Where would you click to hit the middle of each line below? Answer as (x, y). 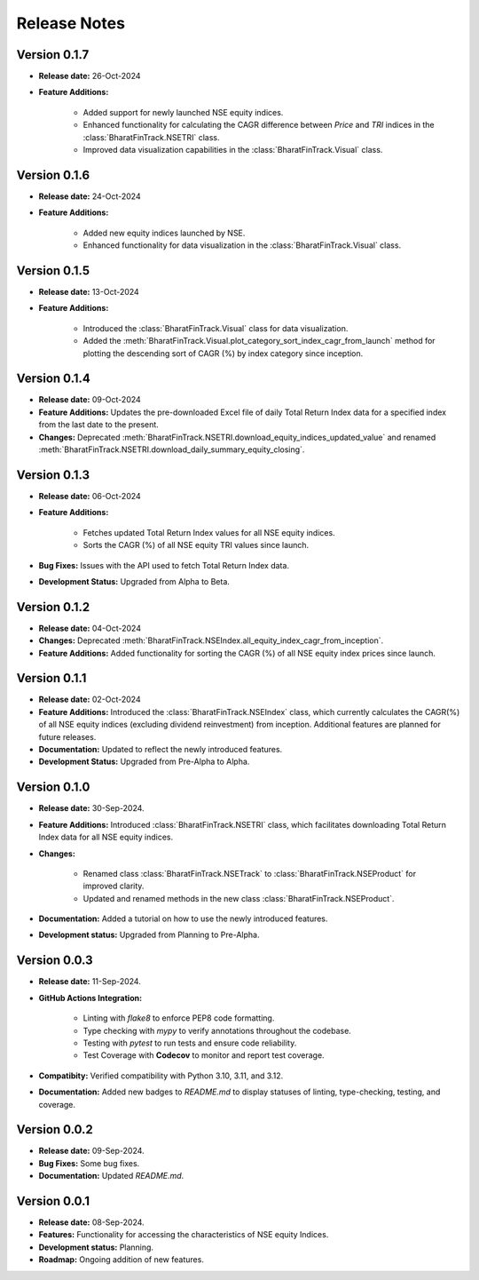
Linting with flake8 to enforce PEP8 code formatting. (179, 1018)
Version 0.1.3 (53, 475)
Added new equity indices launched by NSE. (164, 233)
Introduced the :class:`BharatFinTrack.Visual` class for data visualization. (216, 328)
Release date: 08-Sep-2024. (92, 1222)
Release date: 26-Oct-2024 (90, 76)
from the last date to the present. (98, 425)
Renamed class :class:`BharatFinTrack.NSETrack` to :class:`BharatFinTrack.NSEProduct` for (250, 873)
